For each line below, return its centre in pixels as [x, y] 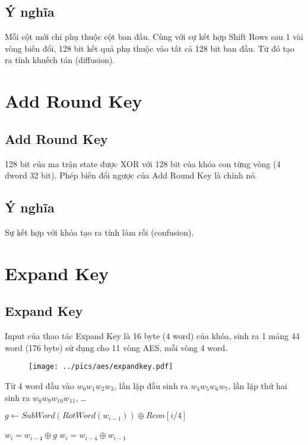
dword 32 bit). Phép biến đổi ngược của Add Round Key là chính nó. [131, 175]
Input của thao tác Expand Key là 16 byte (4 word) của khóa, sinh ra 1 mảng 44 [152, 336]
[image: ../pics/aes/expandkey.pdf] [101, 367]
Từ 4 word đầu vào [39, 385]
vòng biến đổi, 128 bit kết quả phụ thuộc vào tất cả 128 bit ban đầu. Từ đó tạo [150, 48]
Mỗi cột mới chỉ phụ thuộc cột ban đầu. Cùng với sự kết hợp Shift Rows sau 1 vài [154, 37]
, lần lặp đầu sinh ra [151, 385]
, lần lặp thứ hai [258, 385]
